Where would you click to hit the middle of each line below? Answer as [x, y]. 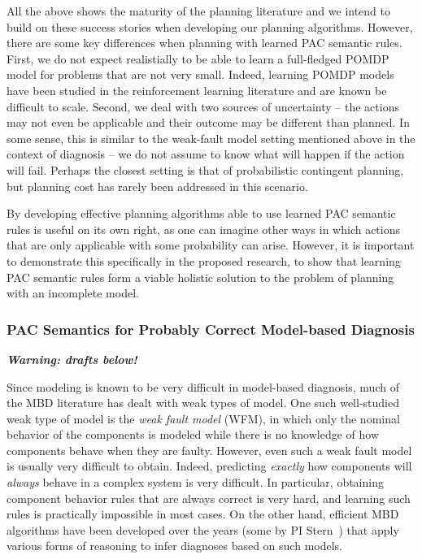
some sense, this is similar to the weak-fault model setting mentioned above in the [211, 138]
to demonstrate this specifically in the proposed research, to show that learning [204, 260]
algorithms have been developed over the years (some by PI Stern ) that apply [203, 529]
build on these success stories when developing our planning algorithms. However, [210, 26]
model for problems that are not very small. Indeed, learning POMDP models [200, 74]
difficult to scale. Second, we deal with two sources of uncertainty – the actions [203, 106]
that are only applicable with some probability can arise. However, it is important [211, 245]
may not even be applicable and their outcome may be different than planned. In [208, 122]
